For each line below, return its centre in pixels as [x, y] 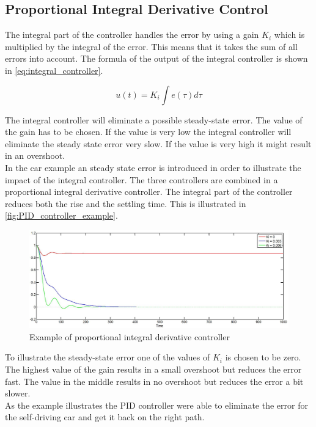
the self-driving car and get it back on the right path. [105, 417]
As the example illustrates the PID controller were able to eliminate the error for [156, 405]
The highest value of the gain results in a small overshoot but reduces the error [153, 369]
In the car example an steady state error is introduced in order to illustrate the [153, 167]
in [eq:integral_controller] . [54, 70]
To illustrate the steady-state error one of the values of [108, 357]
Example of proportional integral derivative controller [130, 336]
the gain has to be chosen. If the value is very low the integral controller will [148, 132]
